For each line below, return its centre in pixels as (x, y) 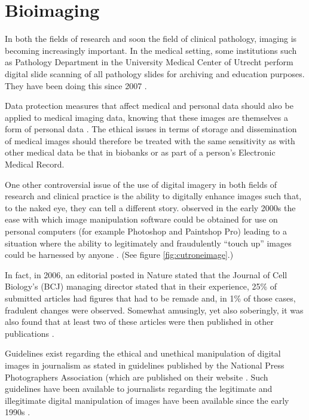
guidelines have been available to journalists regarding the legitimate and (139, 389)
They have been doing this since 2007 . (76, 85)
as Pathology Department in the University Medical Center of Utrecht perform (149, 62)
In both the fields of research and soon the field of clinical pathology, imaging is (151, 39)
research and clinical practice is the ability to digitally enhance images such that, (153, 196)
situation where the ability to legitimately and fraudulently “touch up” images (148, 243)
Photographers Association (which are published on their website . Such (137, 377)
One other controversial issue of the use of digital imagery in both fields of (141, 184)
